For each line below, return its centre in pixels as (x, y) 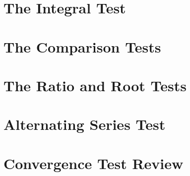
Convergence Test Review (94, 163)
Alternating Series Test (85, 124)
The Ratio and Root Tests (95, 85)
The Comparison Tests (82, 46)
